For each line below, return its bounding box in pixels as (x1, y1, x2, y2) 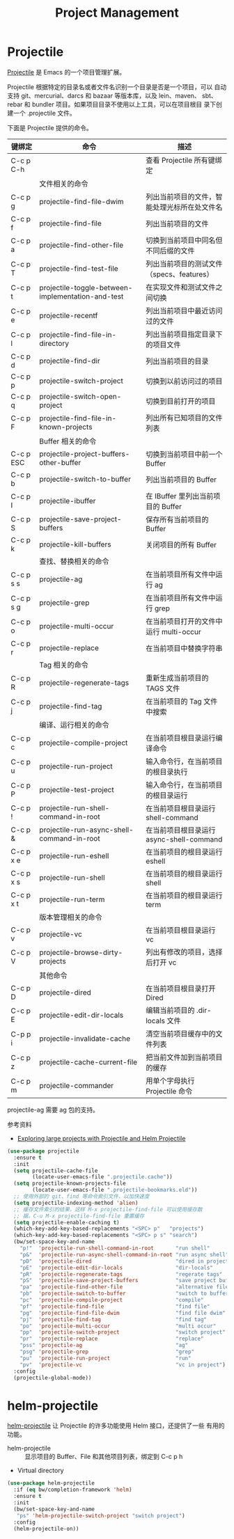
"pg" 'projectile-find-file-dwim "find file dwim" (19, 1309, 226, 1316)
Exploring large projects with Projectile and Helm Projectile (17, 1134, 186, 1142)
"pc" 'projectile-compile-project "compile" (19, 1297, 204, 1304)
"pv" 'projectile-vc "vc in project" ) (19, 1361, 226, 1368)
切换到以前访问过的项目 (146, 376, 223, 386)
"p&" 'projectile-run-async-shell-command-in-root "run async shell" (19, 1251, 229, 1258)
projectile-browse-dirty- (39, 947, 123, 957)
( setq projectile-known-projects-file (13, 1180, 127, 1187)
